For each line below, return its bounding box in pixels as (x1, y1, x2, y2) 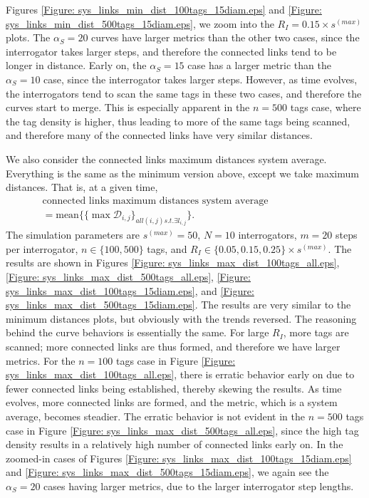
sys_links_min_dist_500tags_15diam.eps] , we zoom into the (6, 16, 274, 31)
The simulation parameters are (6, 227, 140, 242)
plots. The (6, 30, 51, 45)
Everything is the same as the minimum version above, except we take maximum (6, 165, 359, 180)
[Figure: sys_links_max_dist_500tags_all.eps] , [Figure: (6, 269, 251, 284)
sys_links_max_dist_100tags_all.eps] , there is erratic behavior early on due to (6, 367, 355, 382)
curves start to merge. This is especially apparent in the (6, 100, 250, 115)
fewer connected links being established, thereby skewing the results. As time (6, 380, 342, 395)
